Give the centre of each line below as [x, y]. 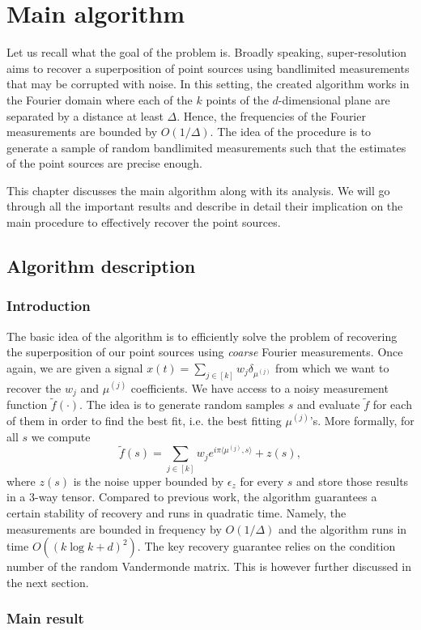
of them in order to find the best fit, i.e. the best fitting [144, 420]
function [27, 404]
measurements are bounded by [82, 132]
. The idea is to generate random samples [182, 404]
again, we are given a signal [75, 367]
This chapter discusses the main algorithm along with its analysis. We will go [198, 190]
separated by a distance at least [85, 115]
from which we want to [332, 367]
